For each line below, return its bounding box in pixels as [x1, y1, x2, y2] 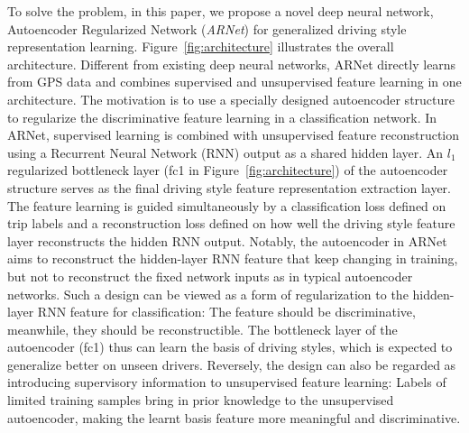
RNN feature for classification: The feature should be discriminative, [37, 302, 416, 321]
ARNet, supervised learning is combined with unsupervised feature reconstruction [7, 125, 460, 144]
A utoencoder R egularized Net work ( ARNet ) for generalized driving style [7, 19, 407, 38]
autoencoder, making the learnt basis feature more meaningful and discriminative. [7, 408, 461, 427]
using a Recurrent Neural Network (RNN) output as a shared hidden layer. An [7, 143, 444, 161]
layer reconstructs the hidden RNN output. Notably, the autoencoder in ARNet [7, 231, 447, 250]
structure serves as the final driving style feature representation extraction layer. [7, 178, 451, 197]
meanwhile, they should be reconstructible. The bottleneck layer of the [7, 319, 398, 338]
